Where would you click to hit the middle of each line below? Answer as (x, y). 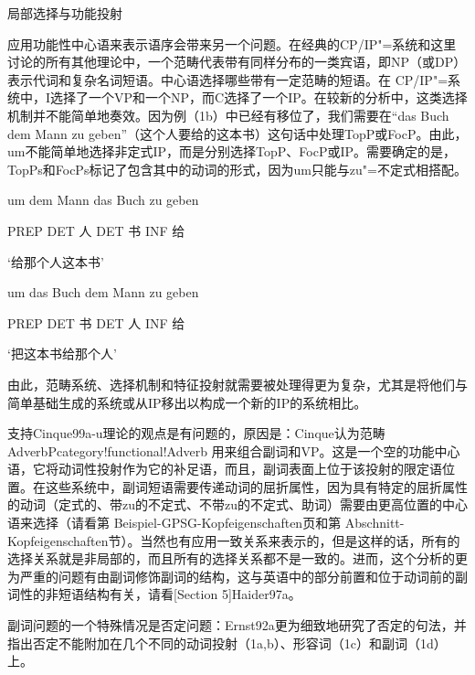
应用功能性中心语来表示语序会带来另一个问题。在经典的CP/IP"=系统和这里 (232, 43)
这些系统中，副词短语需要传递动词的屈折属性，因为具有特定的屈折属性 (256, 486)
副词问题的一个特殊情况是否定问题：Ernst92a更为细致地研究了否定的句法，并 (237, 625)
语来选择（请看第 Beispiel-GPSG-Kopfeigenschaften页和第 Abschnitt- (206, 523)
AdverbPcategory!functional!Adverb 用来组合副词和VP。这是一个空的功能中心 (234, 450)
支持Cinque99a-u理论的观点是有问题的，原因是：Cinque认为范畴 (196, 433)
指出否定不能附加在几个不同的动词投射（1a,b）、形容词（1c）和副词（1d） (227, 643)
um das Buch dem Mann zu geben (103, 292)
